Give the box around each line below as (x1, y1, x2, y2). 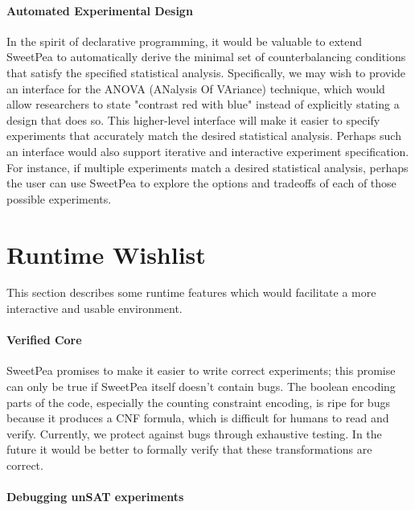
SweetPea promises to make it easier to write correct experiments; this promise (6, 362, 396, 379)
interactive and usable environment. (6, 300, 183, 317)
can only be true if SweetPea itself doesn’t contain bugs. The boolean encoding (6, 378, 396, 395)
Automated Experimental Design (6, 2, 193, 19)
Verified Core (6, 331, 82, 348)
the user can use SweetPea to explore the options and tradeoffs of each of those (6, 175, 397, 191)
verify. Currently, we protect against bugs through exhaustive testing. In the (6, 425, 382, 442)
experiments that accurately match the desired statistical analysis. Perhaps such (6, 127, 401, 144)
